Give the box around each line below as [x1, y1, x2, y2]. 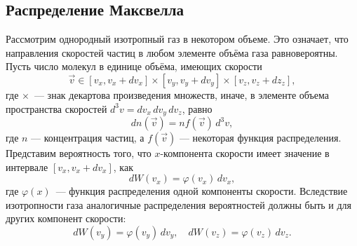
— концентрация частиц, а [31, 130, 144, 145]
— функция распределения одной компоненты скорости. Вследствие [55, 184, 348, 198]
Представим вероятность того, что [6, 146, 151, 160]
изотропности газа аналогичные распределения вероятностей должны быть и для [6, 197, 352, 212]
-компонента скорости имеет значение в [160, 146, 330, 160]
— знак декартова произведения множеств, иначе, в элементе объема [34, 87, 329, 102]
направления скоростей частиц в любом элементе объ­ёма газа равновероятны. [6, 45, 338, 60]
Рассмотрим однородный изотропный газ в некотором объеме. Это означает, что [6, 32, 349, 46]
